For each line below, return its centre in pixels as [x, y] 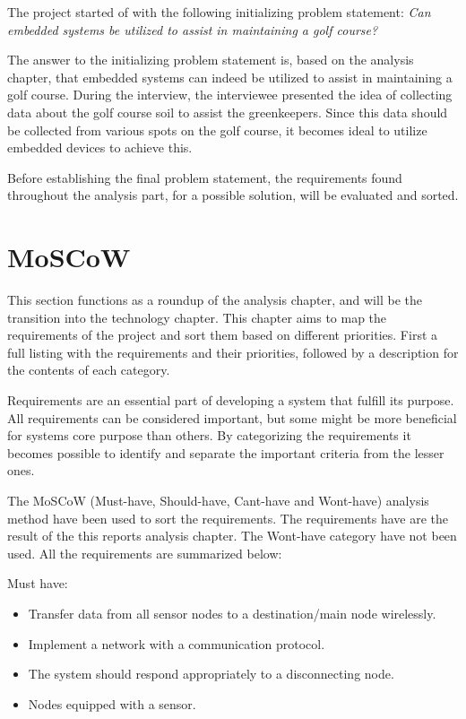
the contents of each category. [89, 370]
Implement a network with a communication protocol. [177, 643]
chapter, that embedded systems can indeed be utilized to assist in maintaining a [230, 77]
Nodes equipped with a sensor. [112, 703]
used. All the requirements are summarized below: [145, 553]
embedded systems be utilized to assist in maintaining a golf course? [193, 29]
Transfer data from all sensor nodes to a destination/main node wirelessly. [232, 613]
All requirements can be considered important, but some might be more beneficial [232, 417]
